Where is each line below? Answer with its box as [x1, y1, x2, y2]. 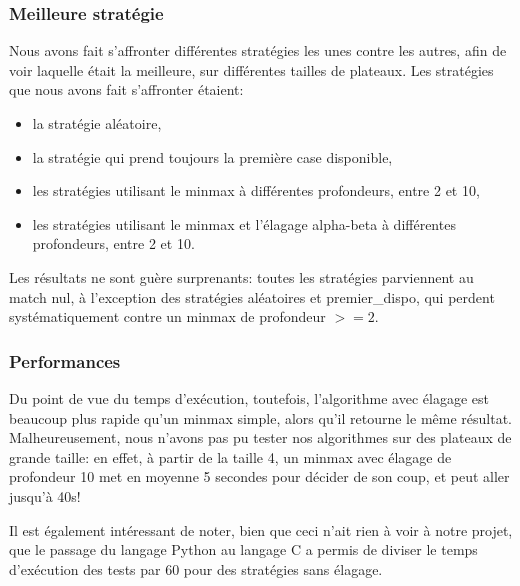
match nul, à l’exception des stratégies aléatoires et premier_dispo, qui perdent [9, 286, 495, 307]
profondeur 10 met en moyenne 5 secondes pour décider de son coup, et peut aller [9, 466, 510, 487]
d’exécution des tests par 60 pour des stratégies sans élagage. [9, 558, 383, 579]
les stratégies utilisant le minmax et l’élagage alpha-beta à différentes [32, 213, 456, 234]
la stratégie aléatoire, [32, 113, 162, 133]
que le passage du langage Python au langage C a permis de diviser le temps [9, 539, 478, 560]
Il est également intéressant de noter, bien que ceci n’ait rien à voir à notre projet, [9, 519, 513, 540]
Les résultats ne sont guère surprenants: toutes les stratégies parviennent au [9, 266, 474, 287]
